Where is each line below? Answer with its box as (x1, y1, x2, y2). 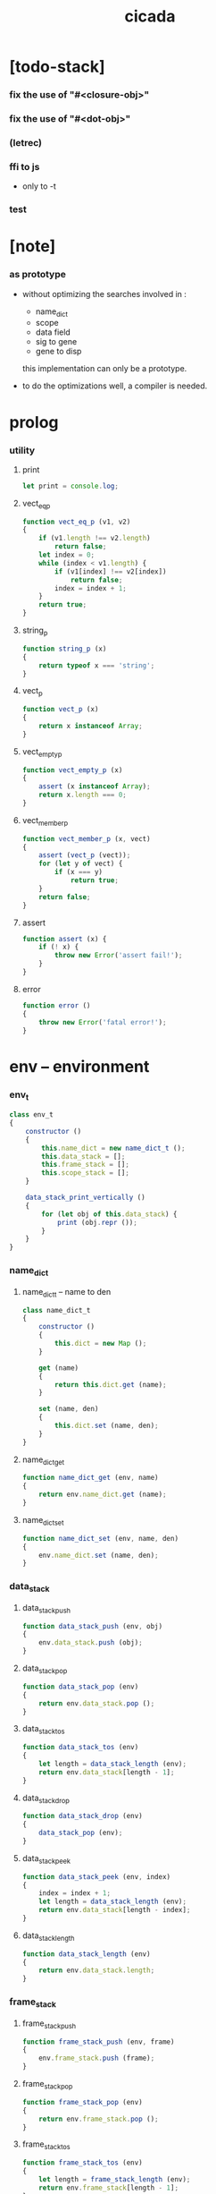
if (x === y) (54, 868, 104, 877)
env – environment (9, 1056, 150, 1076)
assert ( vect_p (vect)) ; (38, 851, 131, 860)
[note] (9, 236, 56, 257)
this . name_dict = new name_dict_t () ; (41, 1144, 186, 1152)
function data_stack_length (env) (21, 1949, 151, 1959)
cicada (124, 6, 176, 27)
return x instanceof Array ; (38, 721, 143, 730)
